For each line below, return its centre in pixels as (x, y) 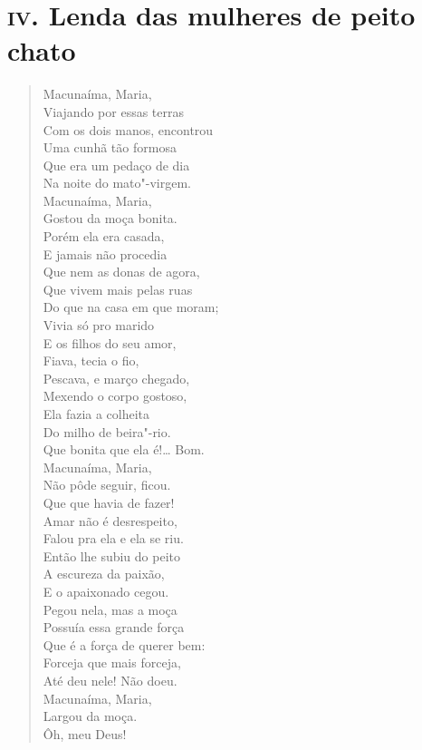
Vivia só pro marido (99, 325)
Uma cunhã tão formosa (110, 147)
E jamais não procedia (105, 253)
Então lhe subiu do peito (111, 555)
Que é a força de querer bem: (124, 644)
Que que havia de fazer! (109, 502)
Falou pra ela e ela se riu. (113, 538)
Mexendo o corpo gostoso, (115, 396)
